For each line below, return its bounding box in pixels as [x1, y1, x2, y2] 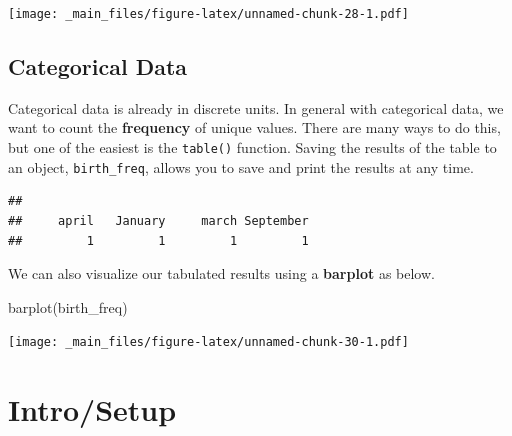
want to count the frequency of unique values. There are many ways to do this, [8, 117, 501, 138]
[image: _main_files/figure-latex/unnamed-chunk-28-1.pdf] [8, 7, 409, 21]
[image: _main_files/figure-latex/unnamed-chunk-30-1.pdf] [8, 335, 409, 350]
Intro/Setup [8, 389, 177, 430]
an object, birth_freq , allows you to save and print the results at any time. [8, 156, 474, 177]
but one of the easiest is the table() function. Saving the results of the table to [8, 137, 497, 158]
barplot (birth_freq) [8, 296, 128, 317]
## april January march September [8, 213, 309, 228]
